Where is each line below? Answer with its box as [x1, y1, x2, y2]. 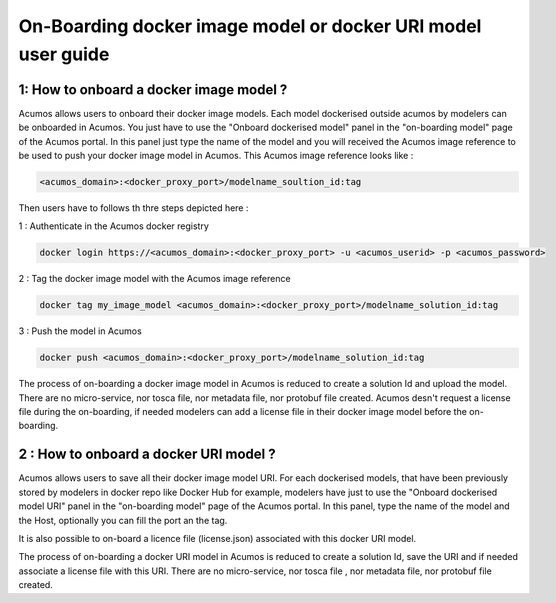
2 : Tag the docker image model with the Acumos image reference [18, 273, 291, 285]
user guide [18, 43, 110, 65]
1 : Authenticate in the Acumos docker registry [18, 220, 210, 232]
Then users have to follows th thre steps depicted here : [18, 202, 249, 214]
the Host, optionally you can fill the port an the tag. [18, 514, 228, 526]
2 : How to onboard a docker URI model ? [18, 446, 276, 463]
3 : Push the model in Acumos [18, 325, 142, 337]
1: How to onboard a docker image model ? [18, 81, 288, 98]
